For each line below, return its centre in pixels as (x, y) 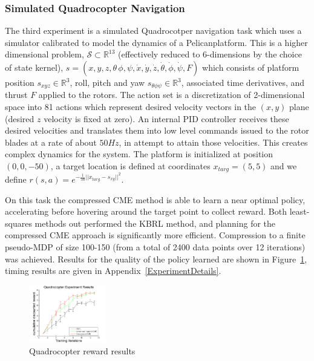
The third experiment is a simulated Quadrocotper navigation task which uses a (153, 31)
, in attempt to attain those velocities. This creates (213, 142)
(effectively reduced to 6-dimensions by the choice (210, 54)
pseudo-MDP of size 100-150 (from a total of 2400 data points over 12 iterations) (155, 247)
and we (284, 166)
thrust (16, 95)
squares (18, 223)
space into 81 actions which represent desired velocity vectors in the (131, 107)
